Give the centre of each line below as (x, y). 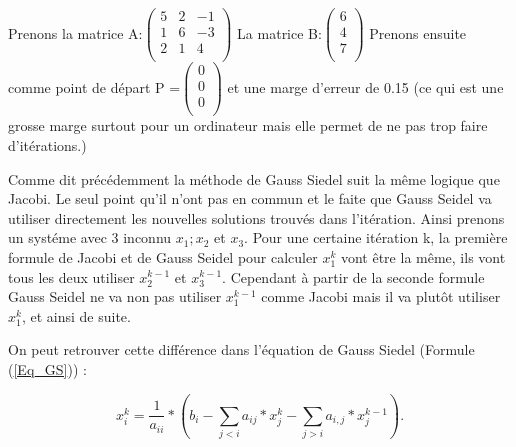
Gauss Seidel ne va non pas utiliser (115, 296)
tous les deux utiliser (71, 276)
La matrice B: (279, 32)
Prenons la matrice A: (75, 32)
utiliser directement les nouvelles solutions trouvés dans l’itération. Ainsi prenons (256, 217)
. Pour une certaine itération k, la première (376, 237)
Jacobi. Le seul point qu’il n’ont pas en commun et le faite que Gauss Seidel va (250, 198)
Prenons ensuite (418, 32)
